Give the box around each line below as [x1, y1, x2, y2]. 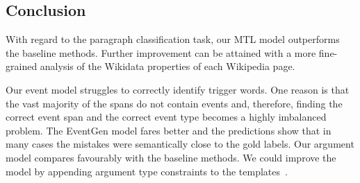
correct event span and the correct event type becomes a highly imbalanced [6, 110, 327, 124]
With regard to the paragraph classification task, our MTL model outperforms [6, 32, 340, 46]
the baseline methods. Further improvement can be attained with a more [6, 45, 316, 60]
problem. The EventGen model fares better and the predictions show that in [6, 123, 332, 137]
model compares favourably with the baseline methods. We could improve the [6, 150, 336, 164]
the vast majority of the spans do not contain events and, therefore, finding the [6, 96, 343, 110]
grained [6, 59, 38, 73]
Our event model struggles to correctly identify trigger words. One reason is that [6, 82, 350, 96]
